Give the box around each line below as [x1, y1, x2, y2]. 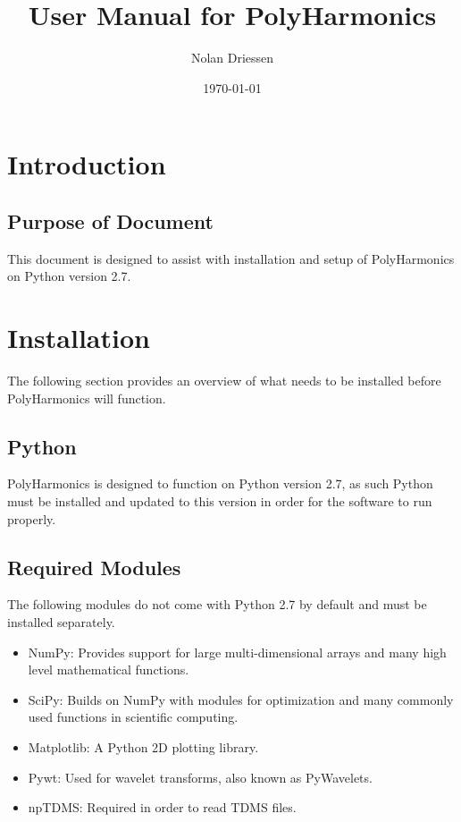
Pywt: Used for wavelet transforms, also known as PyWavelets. [28, 767, 373, 786]
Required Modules [7, 553, 181, 580]
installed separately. [7, 612, 115, 631]
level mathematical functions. [28, 660, 189, 679]
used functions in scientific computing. [28, 708, 239, 726]
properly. [7, 509, 56, 528]
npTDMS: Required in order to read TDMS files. [28, 798, 297, 817]
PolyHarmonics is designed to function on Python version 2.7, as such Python [7, 474, 433, 493]
